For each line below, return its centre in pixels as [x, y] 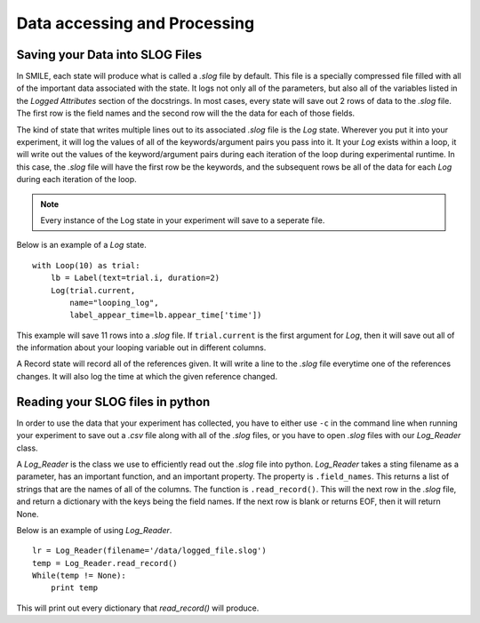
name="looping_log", [114, 303]
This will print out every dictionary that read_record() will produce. [138, 608]
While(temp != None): [79, 576]
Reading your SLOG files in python [113, 401]
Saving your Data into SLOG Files [109, 55]
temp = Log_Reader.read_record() [105, 563]
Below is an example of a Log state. [81, 245]
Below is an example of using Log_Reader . [94, 530]
